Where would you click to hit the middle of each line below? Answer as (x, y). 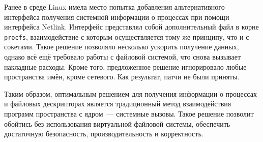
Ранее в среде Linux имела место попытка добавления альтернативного (114, 7)
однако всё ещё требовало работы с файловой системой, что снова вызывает (123, 57)
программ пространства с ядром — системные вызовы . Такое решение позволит (129, 113)
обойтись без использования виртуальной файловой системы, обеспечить (117, 123)
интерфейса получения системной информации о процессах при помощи (117, 17)
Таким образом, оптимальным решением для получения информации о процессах (130, 93)
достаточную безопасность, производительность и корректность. (104, 134)
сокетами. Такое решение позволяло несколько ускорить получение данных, (122, 47)
